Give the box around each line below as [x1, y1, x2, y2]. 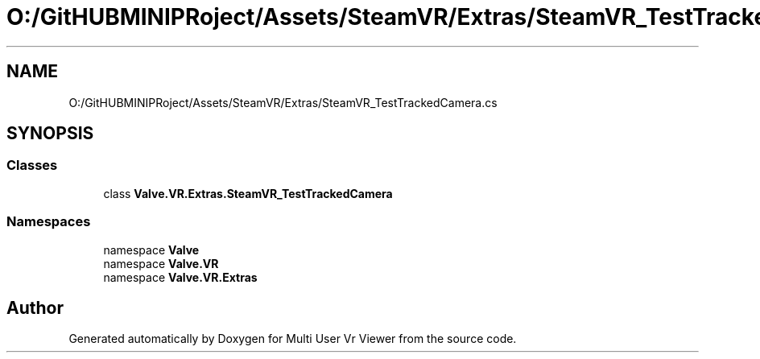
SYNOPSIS [6, 123, 94, 144]
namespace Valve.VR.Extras [103, 270, 258, 284]
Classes [6, 157, 58, 174]
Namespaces [6, 213, 91, 230]
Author [6, 297, 64, 318]
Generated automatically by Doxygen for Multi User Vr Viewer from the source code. [68, 332, 517, 346]
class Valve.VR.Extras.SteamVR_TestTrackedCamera [103, 186, 393, 200]
